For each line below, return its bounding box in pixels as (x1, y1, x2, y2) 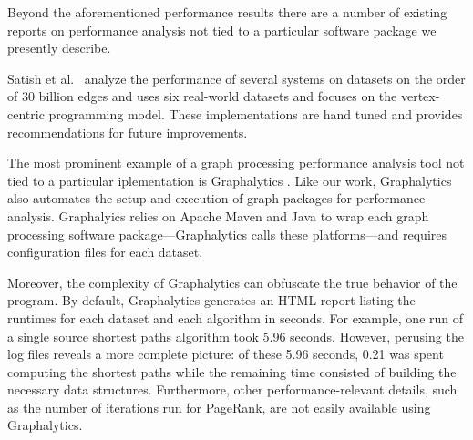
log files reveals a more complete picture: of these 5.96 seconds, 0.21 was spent (7, 344, 444, 363)
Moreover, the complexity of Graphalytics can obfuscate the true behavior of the (7, 272, 458, 292)
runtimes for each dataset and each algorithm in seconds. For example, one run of (7, 308, 464, 327)
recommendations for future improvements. (7, 122, 248, 141)
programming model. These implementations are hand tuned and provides (48, 104, 463, 123)
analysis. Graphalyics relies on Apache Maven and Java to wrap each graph (7, 206, 429, 225)
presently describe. (7, 38, 111, 57)
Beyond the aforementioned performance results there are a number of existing (7, 3, 447, 21)
